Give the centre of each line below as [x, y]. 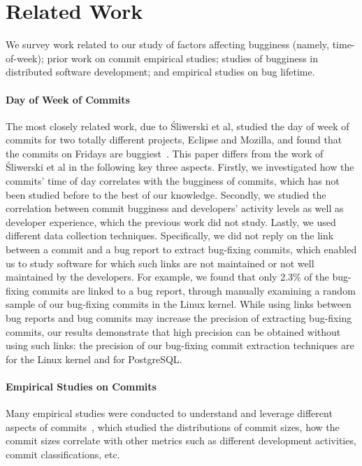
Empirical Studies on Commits [81, 386]
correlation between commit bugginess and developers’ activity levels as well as [175, 208]
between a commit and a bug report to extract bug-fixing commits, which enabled [181, 249]
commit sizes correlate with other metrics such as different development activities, [181, 440]
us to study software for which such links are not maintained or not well [160, 263]
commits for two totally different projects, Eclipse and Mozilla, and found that [174, 140]
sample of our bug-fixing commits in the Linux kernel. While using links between [179, 304]
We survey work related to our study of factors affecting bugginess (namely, [167, 44]
